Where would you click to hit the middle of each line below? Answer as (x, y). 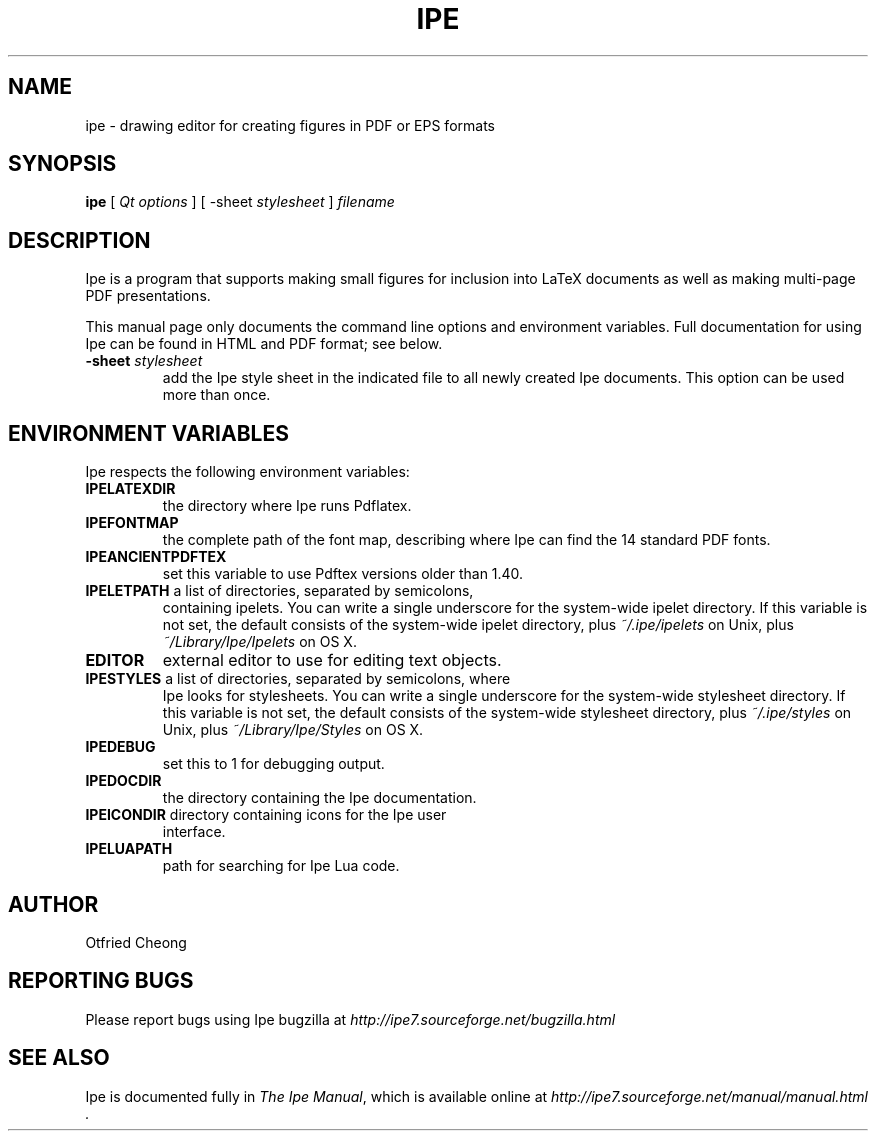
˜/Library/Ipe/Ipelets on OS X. (259, 642)
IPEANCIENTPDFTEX (156, 557)
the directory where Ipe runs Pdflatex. (287, 506)
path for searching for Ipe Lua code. (281, 866)
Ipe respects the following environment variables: (247, 472)
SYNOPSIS (62, 164)
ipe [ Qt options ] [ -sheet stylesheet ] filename (240, 202)
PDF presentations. (148, 296)
